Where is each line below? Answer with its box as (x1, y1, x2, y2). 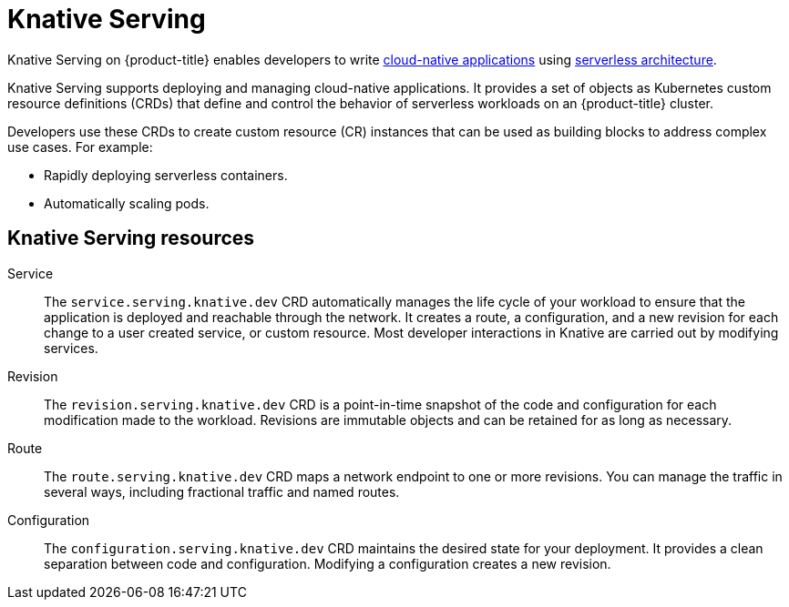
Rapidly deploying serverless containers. (44, 167, 288, 183)
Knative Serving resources (7, 227, 255, 250)
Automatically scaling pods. (44, 195, 210, 211)
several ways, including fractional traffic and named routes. (44, 483, 400, 500)
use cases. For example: (7, 138, 153, 155)
